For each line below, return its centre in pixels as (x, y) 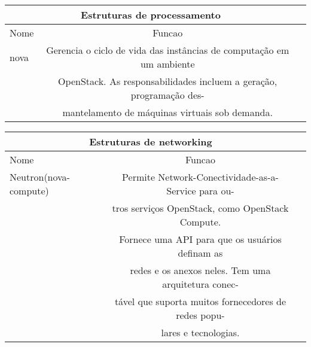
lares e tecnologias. (200, 332)
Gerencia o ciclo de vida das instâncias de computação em (168, 50)
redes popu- (200, 315)
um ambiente (167, 64)
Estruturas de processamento (151, 15)
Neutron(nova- (40, 177)
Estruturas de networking (151, 141)
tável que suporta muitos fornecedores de (200, 301)
